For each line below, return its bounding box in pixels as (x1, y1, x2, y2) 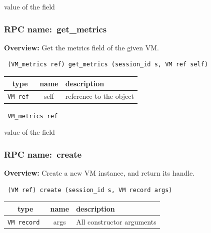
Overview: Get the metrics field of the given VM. (4, 42, 159, 52)
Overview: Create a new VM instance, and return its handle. (4, 167, 195, 178)
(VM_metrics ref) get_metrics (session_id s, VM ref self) (7, 61, 208, 68)
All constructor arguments (76, 216, 156, 227)
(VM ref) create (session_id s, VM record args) (7, 186, 172, 194)
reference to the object (65, 91, 134, 101)
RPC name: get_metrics (4, 22, 107, 35)
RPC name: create (4, 148, 82, 160)
